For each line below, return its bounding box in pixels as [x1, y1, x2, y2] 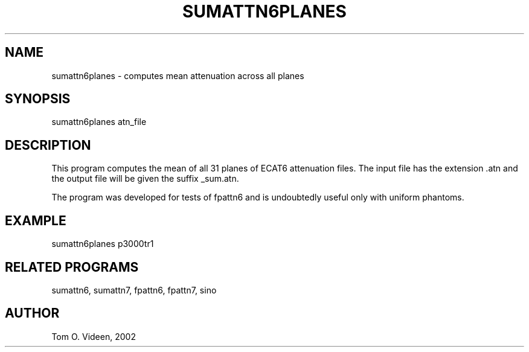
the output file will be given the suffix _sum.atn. [51, 173, 239, 184]
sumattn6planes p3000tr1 [51, 238, 154, 249]
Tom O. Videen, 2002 [51, 331, 136, 342]
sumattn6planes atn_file [51, 117, 147, 127]
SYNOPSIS [5, 91, 71, 107]
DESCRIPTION [5, 137, 91, 153]
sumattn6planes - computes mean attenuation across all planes [51, 70, 304, 81]
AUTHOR [5, 306, 60, 321]
